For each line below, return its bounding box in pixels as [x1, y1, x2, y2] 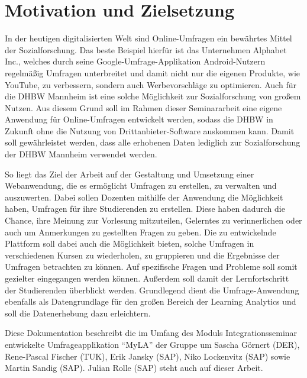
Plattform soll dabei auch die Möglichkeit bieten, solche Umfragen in [5, 237, 254, 250]
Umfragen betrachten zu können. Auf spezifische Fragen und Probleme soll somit [5, 260, 298, 273]
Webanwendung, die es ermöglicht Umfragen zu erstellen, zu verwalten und [5, 179, 277, 192]
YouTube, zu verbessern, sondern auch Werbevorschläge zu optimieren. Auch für [5, 78, 296, 91]
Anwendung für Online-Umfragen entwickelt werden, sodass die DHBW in [5, 113, 273, 125]
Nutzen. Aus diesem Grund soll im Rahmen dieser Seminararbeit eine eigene [5, 101, 282, 114]
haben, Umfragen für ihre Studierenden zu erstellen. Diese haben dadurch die [5, 202, 285, 215]
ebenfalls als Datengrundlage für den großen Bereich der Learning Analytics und [5, 295, 296, 308]
